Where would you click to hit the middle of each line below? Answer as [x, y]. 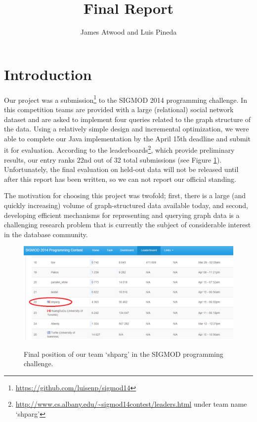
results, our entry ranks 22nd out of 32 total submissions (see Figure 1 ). [113, 159]
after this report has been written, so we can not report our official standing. [120, 179]
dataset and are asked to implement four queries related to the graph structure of [128, 119]
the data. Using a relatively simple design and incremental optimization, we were [127, 129]
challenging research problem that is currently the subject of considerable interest [128, 225]
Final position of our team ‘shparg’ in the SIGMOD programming [124, 354]
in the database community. [46, 234]
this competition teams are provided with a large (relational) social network [119, 109]
